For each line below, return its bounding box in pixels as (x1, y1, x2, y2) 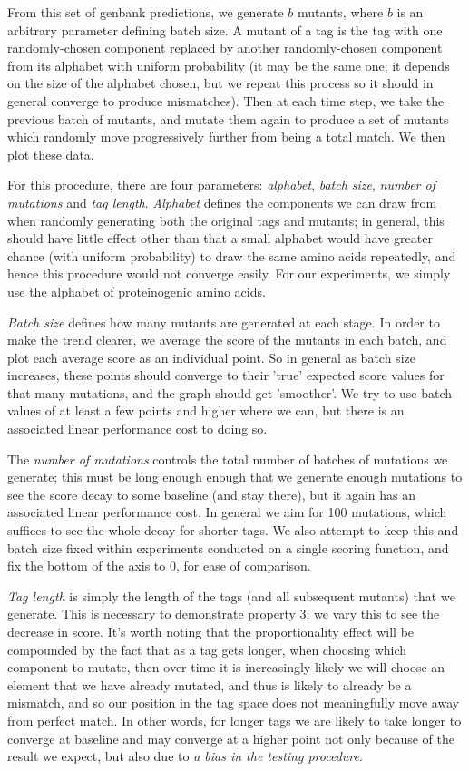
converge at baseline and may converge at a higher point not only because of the (7, 728, 454, 747)
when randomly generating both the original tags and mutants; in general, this (7, 210, 445, 229)
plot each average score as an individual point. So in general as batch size (7, 347, 415, 366)
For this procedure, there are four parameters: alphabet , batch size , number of (7, 175, 435, 194)
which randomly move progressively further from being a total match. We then (7, 127, 445, 146)
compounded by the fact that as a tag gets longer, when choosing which (7, 639, 407, 659)
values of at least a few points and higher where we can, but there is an (7, 401, 405, 420)
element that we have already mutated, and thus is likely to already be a (7, 675, 412, 694)
